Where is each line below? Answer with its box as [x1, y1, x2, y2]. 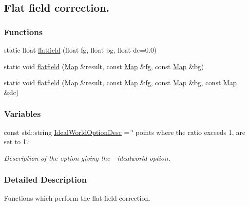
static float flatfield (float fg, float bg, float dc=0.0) [4, 45, 157, 55]
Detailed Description [4, 173, 87, 186]
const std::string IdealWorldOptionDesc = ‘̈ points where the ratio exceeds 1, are [4, 127, 246, 137]
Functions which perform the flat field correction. [4, 192, 151, 203]
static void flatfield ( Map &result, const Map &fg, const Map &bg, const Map [4, 77, 237, 88]
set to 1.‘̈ [4, 136, 29, 147]
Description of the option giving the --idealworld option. [4, 152, 171, 163]
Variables [4, 108, 41, 120]
